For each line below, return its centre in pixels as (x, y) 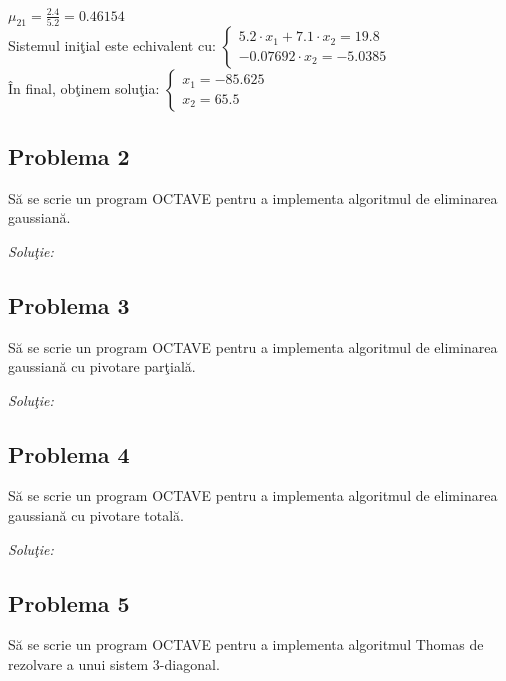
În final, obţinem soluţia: (84, 88)
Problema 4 (69, 453)
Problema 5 (69, 602)
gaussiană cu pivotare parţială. (102, 366)
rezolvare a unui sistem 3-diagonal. (114, 664)
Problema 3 (69, 304)
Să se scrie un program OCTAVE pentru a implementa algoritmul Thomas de (246, 644)
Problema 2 (69, 155)
